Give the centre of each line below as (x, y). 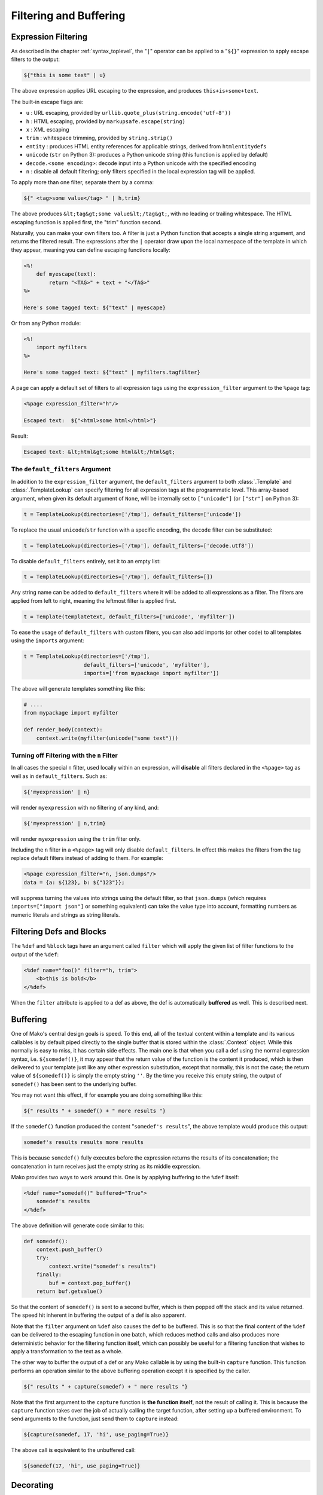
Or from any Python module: (46, 323)
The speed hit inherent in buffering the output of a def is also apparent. (99, 1315)
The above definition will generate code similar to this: (78, 1225)
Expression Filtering (49, 37)
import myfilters (62, 347)
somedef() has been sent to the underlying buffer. (74, 1084)
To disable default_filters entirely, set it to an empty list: (86, 561)
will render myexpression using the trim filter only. (76, 839)
